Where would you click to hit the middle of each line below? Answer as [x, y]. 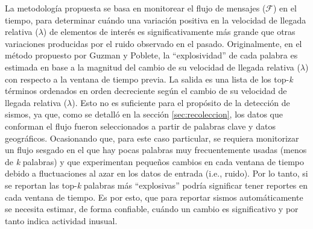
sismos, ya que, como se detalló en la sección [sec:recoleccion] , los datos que [144, 114]
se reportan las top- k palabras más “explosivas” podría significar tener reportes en [156, 185]
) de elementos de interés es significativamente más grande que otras [169, 32]
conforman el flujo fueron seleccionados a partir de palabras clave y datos [140, 126]
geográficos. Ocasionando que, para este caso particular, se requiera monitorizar [152, 138]
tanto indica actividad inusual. [61, 220]
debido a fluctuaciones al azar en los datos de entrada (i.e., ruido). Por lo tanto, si [156, 173]
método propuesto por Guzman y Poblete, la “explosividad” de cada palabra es [151, 55]
